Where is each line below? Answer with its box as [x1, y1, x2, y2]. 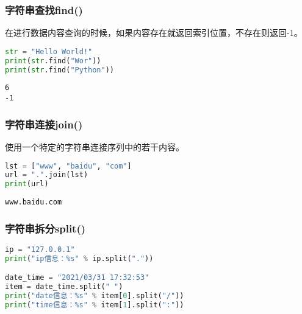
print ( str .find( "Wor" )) [5, 56, 101, 65]
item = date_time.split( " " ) [5, 282, 123, 291]
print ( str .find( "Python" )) [5, 65, 115, 74]
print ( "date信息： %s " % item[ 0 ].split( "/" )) [5, 291, 184, 301]
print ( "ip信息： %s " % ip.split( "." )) [5, 254, 154, 263]
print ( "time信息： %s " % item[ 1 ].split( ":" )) [5, 301, 184, 310]
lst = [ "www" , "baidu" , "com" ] [5, 161, 132, 170]
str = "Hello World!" [5, 47, 93, 56]
